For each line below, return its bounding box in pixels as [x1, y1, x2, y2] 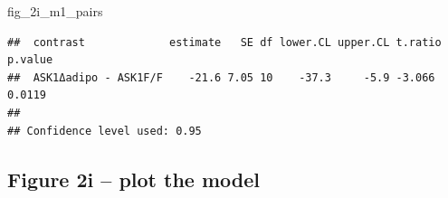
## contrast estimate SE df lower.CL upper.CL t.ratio [7, 35, 442, 49]
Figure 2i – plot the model [7, 165, 260, 193]
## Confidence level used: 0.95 [7, 124, 202, 137]
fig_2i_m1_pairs [7, 2, 103, 20]
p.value [7, 53, 53, 67]
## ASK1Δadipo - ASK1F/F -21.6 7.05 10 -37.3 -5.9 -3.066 [7, 71, 435, 84]
